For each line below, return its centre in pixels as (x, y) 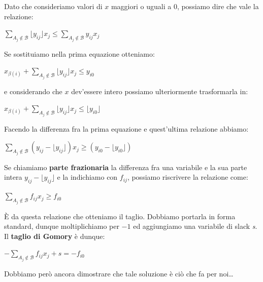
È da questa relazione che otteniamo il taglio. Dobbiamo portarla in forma (120, 216)
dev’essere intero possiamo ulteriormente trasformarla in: (160, 91)
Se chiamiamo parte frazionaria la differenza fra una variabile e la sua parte (126, 167)
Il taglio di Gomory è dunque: (55, 236)
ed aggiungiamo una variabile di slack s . (195, 226)
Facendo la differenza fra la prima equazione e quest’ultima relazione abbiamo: (126, 128)
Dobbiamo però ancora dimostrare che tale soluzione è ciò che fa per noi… (119, 273)
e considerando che (33, 91)
